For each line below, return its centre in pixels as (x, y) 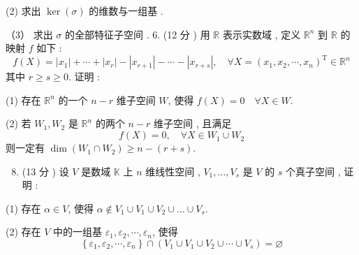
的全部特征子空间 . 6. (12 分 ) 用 (137, 34)
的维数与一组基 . (126, 10)
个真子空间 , (313, 171)
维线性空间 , (173, 171)
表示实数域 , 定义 (262, 34)
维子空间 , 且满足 (193, 123)
